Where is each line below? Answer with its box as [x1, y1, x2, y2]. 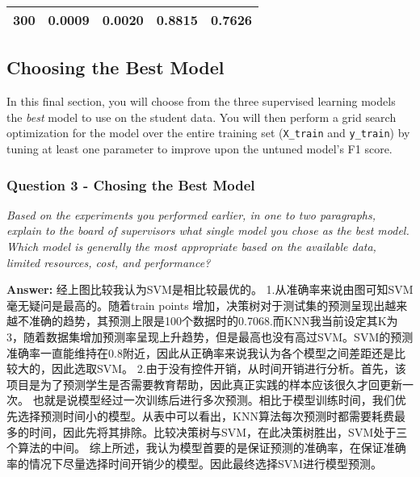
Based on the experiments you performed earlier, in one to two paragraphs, [6, 206, 376, 223]
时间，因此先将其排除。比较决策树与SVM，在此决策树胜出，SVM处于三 [28, 423, 408, 440]
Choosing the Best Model [6, 55, 225, 80]
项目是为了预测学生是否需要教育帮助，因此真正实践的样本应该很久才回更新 [6, 375, 402, 392]
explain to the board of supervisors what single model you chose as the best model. [6, 222, 409, 239]
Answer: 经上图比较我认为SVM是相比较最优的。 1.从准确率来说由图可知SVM [6, 281, 414, 298]
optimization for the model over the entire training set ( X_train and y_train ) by [6, 124, 410, 141]
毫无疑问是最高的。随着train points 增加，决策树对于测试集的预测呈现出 [6, 296, 385, 313]
